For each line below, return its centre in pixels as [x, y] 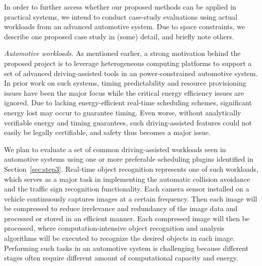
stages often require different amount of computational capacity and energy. [121, 258]
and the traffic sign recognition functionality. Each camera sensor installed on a [127, 189]
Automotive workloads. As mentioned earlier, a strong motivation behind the [122, 53]
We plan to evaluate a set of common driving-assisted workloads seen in [115, 149]
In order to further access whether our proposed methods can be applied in [120, 7]
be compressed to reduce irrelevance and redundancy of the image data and [121, 208]
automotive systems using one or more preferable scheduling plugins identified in [129, 159]
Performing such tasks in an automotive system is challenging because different [126, 248]
